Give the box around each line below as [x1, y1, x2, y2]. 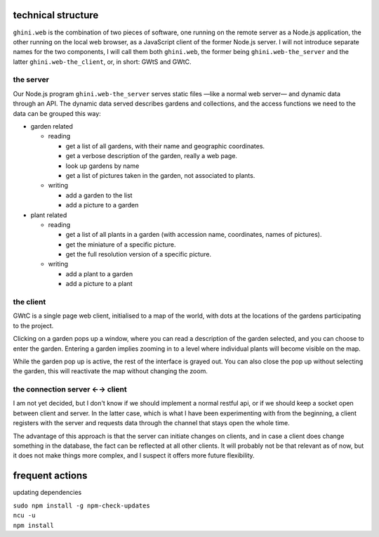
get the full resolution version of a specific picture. [65, 250, 212, 259]
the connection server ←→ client [13, 384, 127, 394]
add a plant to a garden [65, 269, 133, 278]
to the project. [13, 321, 54, 330]
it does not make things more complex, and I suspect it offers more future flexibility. [13, 451, 255, 460]
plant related [30, 211, 67, 219]
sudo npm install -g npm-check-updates [13, 501, 150, 510]
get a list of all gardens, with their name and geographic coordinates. [65, 141, 265, 150]
